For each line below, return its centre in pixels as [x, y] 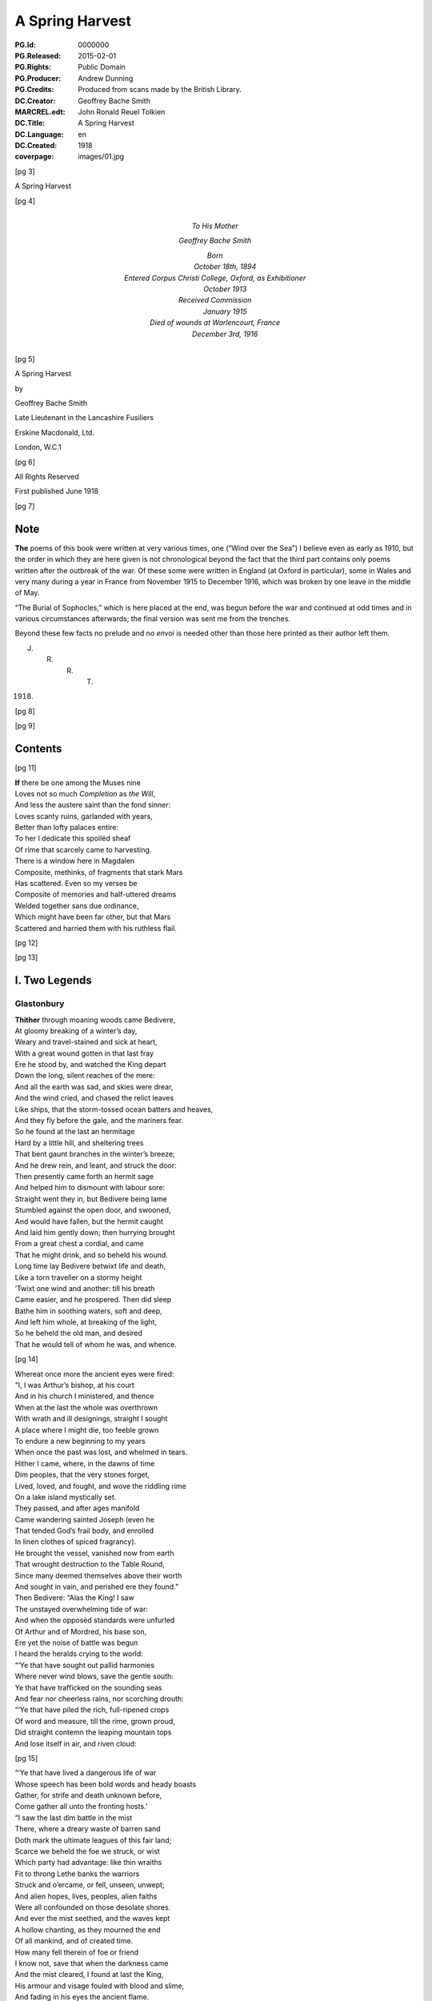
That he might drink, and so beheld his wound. [91, 1255]
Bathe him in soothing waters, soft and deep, [89, 1311]
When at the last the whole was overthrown [86, 1407]
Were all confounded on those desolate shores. [93, 1907]
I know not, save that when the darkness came [92, 1963]
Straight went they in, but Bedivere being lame [91, 1199]
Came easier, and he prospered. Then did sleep [93, 1300]
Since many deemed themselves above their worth [98, 1575]
